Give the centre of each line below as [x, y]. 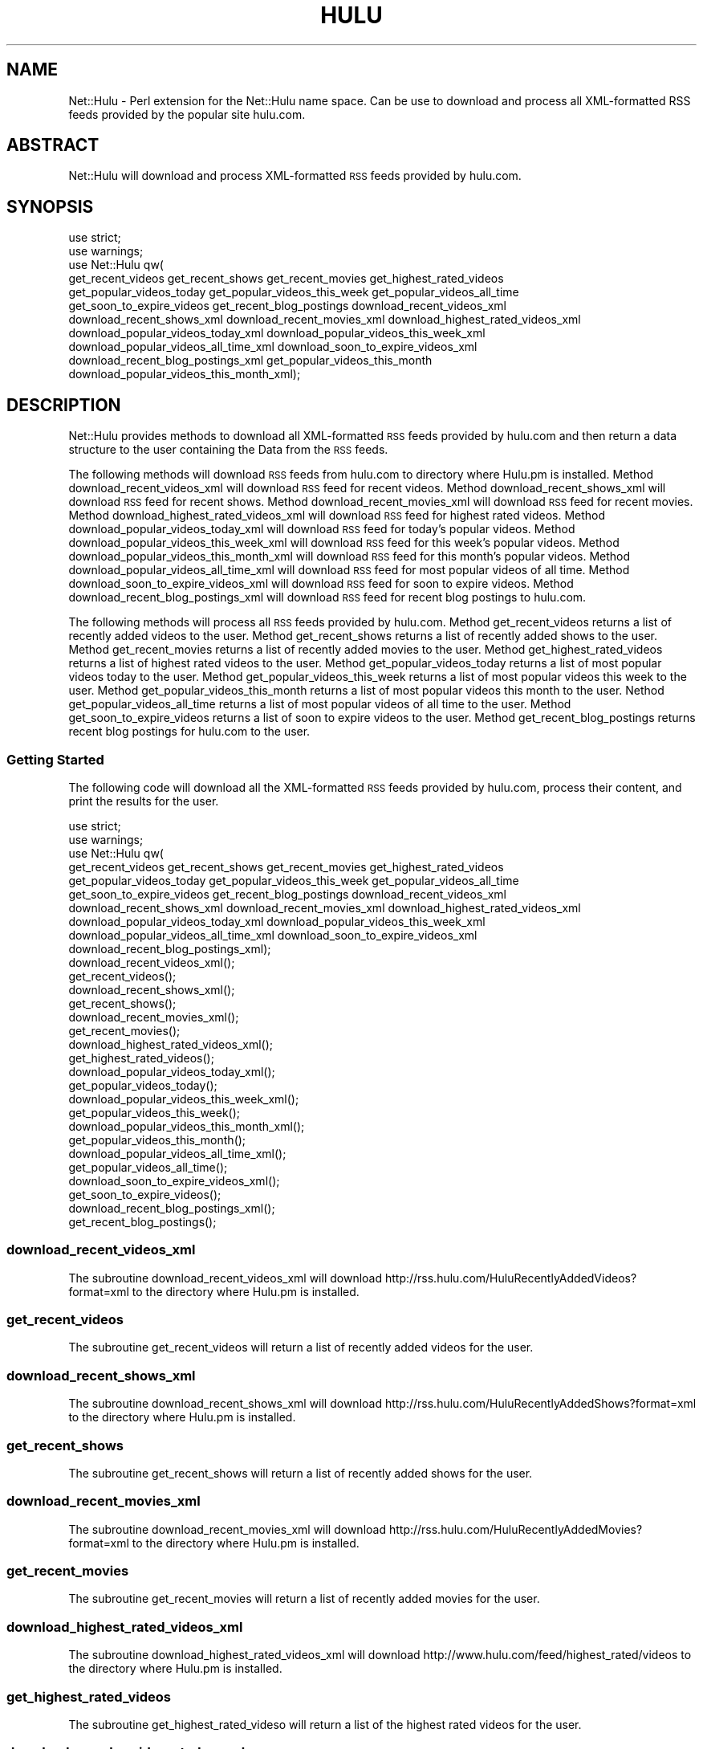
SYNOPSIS [50, 206]
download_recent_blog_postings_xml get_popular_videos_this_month [250, 361]
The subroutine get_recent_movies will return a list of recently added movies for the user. [304, 1599]
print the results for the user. [144, 801]
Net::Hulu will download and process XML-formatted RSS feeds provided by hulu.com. [295, 176]
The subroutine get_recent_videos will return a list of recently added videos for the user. [301, 1347]
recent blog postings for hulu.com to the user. [189, 732]
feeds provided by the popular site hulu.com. [187, 114]
